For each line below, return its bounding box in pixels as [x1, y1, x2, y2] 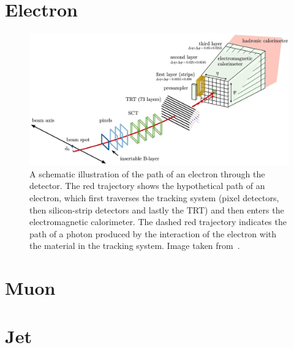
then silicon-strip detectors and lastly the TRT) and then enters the [29, 203, 284, 216]
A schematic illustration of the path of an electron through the [29, 167, 265, 180]
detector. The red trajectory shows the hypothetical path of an [29, 179, 265, 192]
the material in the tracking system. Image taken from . [29, 239, 240, 252]
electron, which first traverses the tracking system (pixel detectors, [29, 191, 279, 204]
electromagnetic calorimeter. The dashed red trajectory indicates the [29, 215, 287, 228]
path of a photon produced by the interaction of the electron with [29, 227, 277, 240]
